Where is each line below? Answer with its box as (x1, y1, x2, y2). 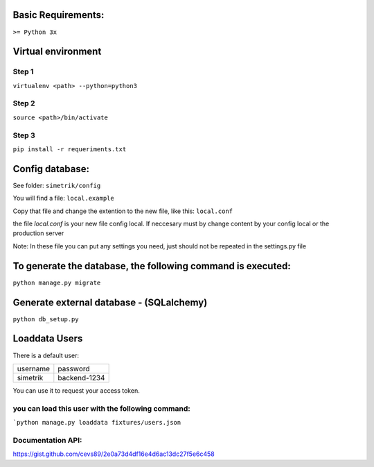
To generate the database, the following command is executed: (12, 260, 291, 272)
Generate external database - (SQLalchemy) (12, 296, 208, 308)
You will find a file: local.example (12, 194, 114, 203)
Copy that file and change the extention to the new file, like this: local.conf (12, 207, 233, 215)
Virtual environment (12, 46, 102, 58)
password (57, 364, 90, 373)
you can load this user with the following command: (12, 403, 190, 413)
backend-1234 (57, 373, 105, 382)
